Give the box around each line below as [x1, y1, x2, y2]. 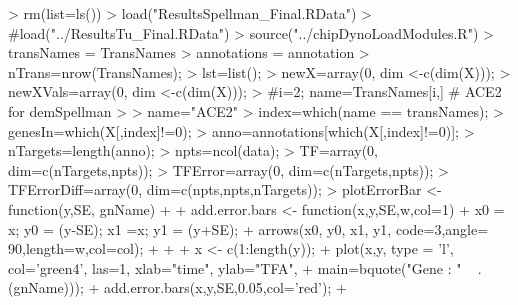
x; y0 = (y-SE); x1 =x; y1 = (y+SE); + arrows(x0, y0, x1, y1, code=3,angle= [8, 218, 489, 239]
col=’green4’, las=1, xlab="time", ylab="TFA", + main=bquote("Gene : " [8, 257, 462, 278]
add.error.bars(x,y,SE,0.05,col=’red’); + [104, 277, 347, 298]
